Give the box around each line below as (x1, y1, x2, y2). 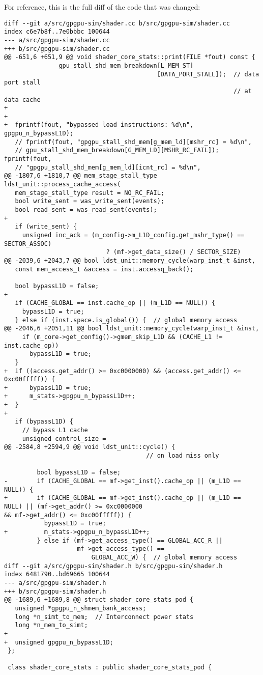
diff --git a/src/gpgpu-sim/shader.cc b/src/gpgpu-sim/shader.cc (4, 19, 230, 27)
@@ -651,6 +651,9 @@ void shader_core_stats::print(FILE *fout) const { (4, 53, 255, 61)
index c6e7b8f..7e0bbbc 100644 (4, 28, 110, 36)
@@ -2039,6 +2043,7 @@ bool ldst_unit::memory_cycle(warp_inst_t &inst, (4, 257, 255, 264)
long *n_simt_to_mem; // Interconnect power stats (15, 613, 194, 621)
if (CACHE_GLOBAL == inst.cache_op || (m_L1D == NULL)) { (15, 299, 216, 307)
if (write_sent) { (15, 223, 77, 231)
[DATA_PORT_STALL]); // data (157, 70, 259, 78)
